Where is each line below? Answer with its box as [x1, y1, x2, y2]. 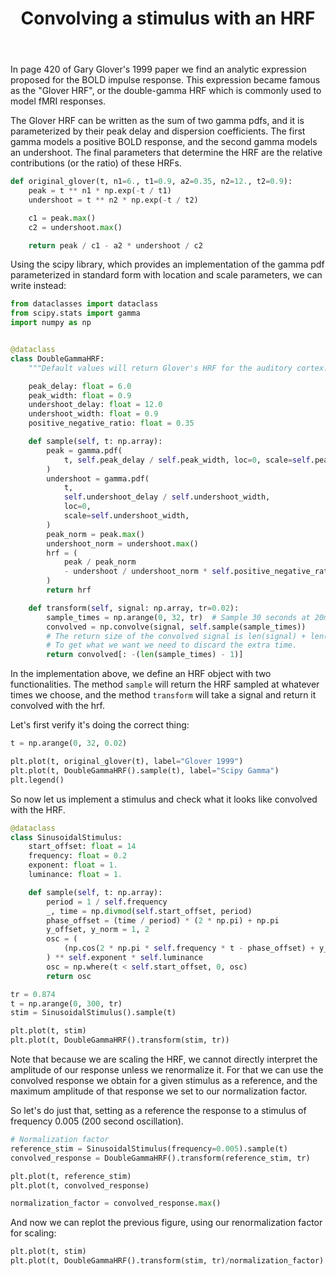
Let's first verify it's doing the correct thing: [10, 719, 190, 731]
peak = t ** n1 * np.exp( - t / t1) [28, 186, 172, 196]
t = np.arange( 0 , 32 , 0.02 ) [10, 738, 128, 749]
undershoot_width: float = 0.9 [28, 409, 159, 419]
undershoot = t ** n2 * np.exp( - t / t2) [28, 195, 199, 205]
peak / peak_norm [63, 557, 137, 567]
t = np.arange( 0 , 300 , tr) [10, 998, 123, 1009]
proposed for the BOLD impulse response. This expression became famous [10, 74, 321, 86]
